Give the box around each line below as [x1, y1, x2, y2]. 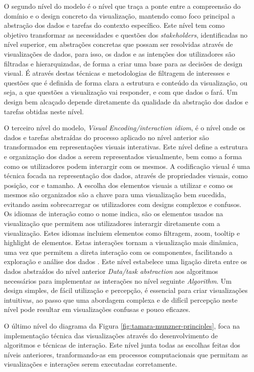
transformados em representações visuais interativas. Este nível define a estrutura [4, 142, 248, 152]
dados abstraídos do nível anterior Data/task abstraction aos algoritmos [4, 266, 218, 276]
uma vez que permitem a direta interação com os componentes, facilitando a [4, 247, 232, 257]
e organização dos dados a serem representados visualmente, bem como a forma [4, 151, 242, 161]
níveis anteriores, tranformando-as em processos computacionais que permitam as [4, 349, 248, 359]
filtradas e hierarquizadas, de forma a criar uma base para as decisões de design [4, 58, 243, 68]
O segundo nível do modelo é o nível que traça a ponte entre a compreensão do [4, 1, 241, 11]
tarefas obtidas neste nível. [4, 106, 84, 116]
